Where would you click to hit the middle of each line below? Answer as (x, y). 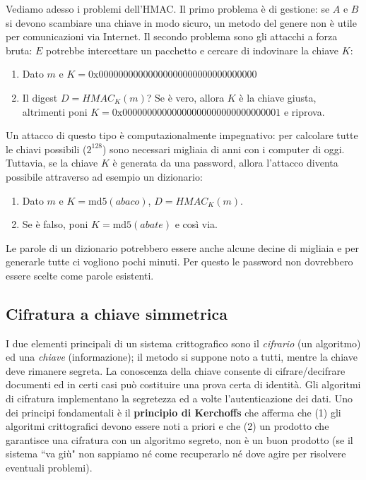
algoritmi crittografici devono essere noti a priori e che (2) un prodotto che (167, 426)
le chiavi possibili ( (46, 149)
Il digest (40, 97)
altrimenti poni (55, 111)
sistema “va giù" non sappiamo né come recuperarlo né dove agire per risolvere (176, 454)
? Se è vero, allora (185, 97)
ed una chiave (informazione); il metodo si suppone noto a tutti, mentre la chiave (182, 357)
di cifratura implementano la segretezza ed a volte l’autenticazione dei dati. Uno (179, 398)
